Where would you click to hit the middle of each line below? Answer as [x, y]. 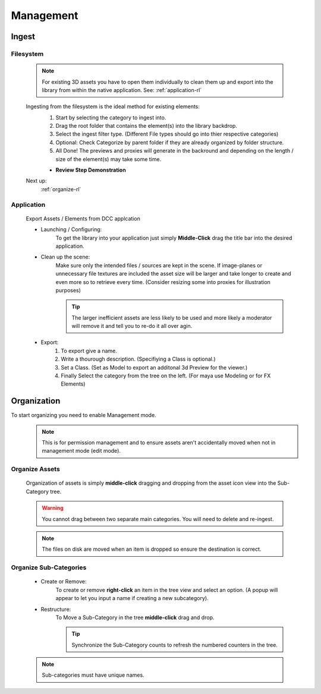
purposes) [68, 290]
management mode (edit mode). [81, 451]
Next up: [36, 181]
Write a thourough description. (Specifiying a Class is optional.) [139, 359]
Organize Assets [36, 469]
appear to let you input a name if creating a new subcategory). [132, 598]
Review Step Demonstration [91, 170]
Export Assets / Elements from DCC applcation [83, 218]
